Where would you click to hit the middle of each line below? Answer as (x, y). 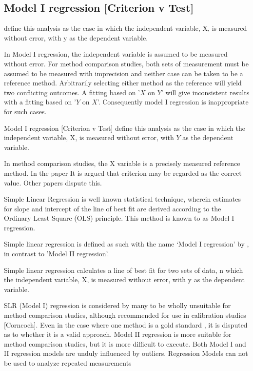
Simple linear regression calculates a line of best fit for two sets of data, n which (124, 270)
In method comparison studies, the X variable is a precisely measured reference (122, 163)
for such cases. (25, 111)
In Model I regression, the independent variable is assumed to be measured (116, 54)
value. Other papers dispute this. (53, 182)
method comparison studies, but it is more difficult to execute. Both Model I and (125, 343)
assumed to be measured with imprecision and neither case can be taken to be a (124, 73)
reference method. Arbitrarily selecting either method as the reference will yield (123, 83)
